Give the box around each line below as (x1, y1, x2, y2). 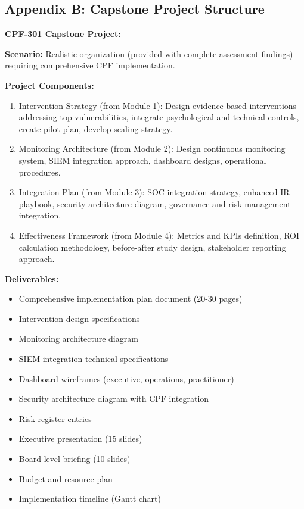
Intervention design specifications (18, 312, 140, 324)
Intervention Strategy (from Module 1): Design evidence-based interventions (18, 99, 297, 111)
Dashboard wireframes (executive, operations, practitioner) (18, 372, 234, 385)
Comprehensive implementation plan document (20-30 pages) (18, 292, 243, 305)
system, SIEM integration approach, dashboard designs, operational (18, 154, 266, 166)
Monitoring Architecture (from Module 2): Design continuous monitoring (18, 142, 286, 155)
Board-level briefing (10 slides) (18, 452, 131, 465)
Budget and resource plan (18, 472, 113, 485)
